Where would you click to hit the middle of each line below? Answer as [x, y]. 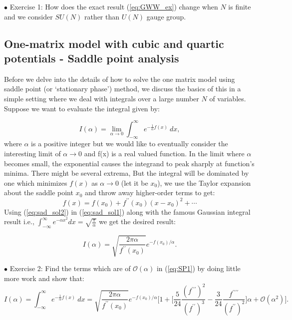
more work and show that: [44, 278]
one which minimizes [36, 182]
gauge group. [166, 16]
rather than [102, 16]
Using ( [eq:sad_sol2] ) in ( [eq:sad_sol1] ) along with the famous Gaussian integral [127, 211]
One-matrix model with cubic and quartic [114, 43]
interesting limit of [32, 154]
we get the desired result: [137, 221]
